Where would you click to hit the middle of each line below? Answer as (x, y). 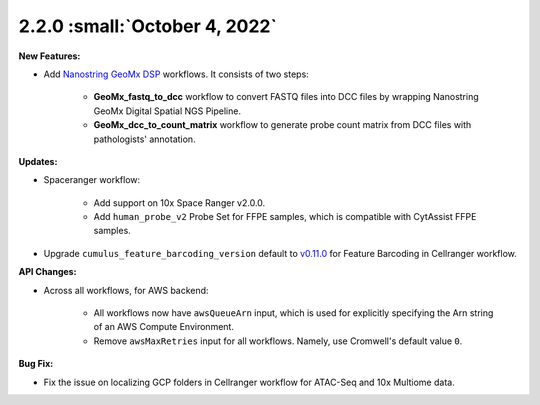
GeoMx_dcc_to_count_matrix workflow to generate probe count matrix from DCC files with (282, 125)
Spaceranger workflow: (92, 180)
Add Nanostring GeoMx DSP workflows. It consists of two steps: (176, 74)
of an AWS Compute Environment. (164, 327)
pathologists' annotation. (144, 139)
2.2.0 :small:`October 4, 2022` (147, 26)
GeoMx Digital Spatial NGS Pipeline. (167, 111)
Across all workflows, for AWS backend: (126, 290)
